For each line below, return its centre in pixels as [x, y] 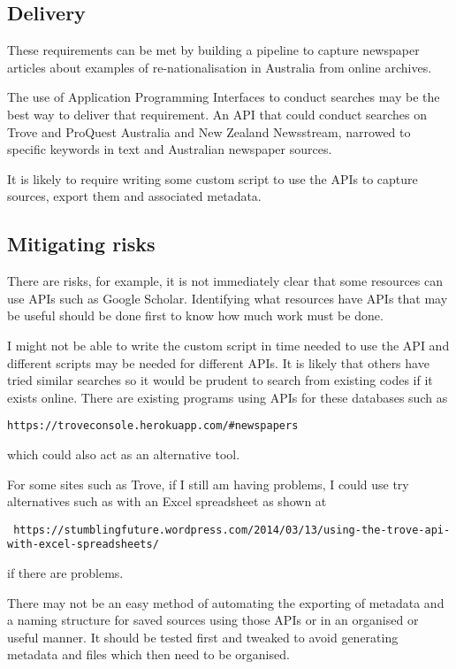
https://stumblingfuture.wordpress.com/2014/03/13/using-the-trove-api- [232, 530]
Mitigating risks [81, 244]
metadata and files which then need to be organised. [148, 654]
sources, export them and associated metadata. [134, 196]
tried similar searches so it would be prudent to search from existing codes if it [220, 380]
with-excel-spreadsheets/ [83, 545]
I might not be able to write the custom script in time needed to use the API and [228, 345]
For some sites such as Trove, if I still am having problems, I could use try [208, 484]
